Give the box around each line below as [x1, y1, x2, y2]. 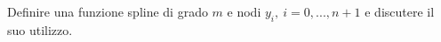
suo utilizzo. [7, 20, 73, 38]
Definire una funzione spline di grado [7, 3, 208, 20]
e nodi [227, 3, 261, 20]
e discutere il [365, 3, 435, 20]
